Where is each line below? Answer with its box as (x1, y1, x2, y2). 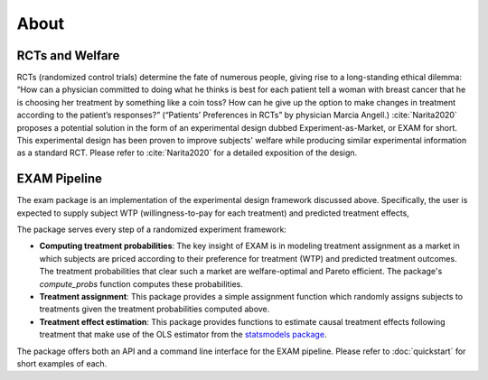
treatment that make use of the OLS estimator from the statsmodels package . (39, 329, 327, 340)
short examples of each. (16, 358, 108, 369)
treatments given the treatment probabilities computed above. (39, 303, 270, 315)
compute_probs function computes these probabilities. (39, 278, 243, 289)
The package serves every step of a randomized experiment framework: (16, 224, 286, 235)
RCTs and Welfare (16, 48, 120, 63)
